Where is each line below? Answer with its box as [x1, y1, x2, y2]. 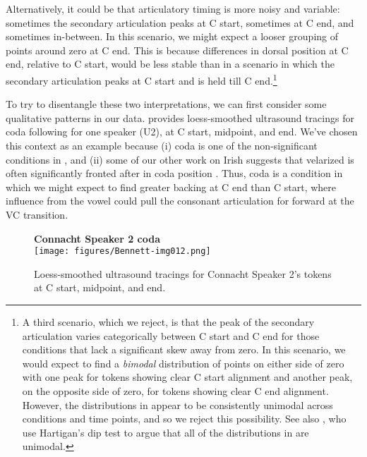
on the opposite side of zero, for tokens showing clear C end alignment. [22, 383, 329, 398]
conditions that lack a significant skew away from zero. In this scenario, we [22, 342, 346, 357]
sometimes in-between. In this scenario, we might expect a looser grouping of [6, 29, 339, 44]
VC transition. [6, 207, 68, 221]
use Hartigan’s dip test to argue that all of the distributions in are [22, 425, 309, 439]
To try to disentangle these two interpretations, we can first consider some [6, 97, 327, 111]
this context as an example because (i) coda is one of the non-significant [6, 138, 318, 152]
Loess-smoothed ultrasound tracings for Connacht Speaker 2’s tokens [34, 266, 332, 281]
